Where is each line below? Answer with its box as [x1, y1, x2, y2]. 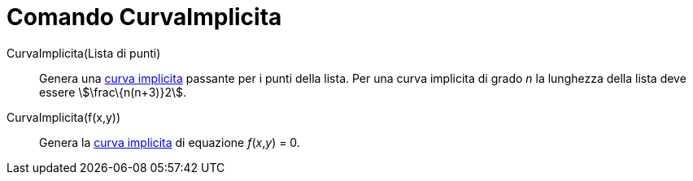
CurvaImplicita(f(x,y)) [7, 110, 121, 124]
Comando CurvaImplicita [7, 3, 282, 31]
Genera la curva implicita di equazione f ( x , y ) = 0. [39, 135, 300, 149]
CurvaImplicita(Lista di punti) [7, 45, 161, 60]
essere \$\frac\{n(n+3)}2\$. [39, 84, 187, 99]
